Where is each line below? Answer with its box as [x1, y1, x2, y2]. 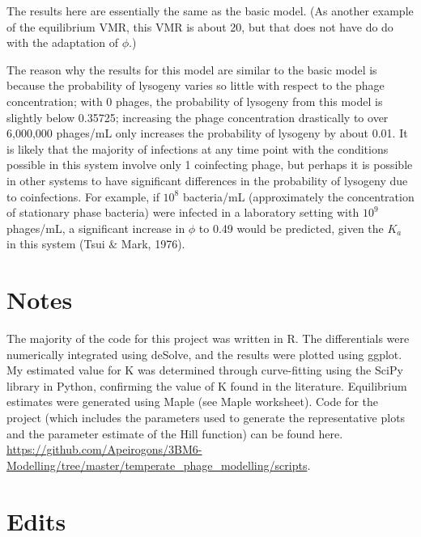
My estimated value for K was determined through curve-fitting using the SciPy [6, 362, 403, 378]
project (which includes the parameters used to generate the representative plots [6, 409, 406, 425]
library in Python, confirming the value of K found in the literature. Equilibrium [6, 377, 407, 394]
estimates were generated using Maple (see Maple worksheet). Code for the [6, 393, 378, 410]
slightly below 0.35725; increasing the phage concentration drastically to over [6, 108, 389, 125]
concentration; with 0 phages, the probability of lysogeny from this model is [6, 92, 383, 109]
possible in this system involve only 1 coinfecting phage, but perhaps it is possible [6, 156, 413, 173]
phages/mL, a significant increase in [6, 219, 185, 236]
